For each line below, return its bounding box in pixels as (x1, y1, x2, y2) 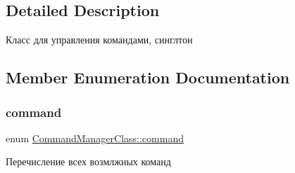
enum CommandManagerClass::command (6, 130, 184, 145)
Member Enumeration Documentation (6, 67, 290, 88)
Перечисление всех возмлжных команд (6, 154, 171, 169)
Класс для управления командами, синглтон (6, 32, 193, 47)
